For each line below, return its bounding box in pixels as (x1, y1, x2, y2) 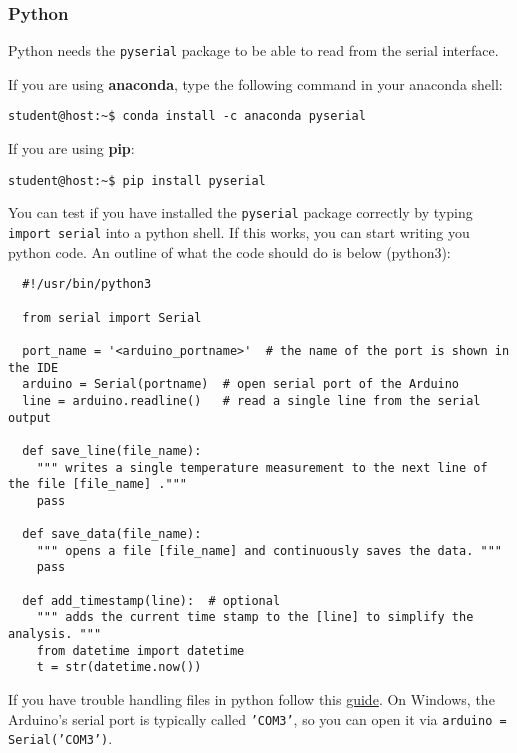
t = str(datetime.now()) (36, 660, 202, 675)
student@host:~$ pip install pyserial (8, 173, 266, 188)
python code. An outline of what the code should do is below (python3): (8, 241, 451, 262)
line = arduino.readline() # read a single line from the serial (22, 393, 481, 408)
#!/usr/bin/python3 (22, 277, 152, 292)
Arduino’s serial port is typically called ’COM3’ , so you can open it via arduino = (8, 708, 507, 729)
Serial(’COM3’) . (8, 728, 113, 749)
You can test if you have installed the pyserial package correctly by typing (8, 202, 473, 223)
